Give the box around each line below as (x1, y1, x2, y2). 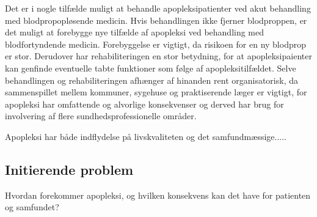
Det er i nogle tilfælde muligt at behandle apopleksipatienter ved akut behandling (5, 2, 311, 14)
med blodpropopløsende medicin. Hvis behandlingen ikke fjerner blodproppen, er (5, 13, 307, 26)
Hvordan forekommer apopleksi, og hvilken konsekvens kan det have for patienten (5, 188, 311, 201)
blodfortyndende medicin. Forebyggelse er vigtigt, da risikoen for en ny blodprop (5, 37, 306, 50)
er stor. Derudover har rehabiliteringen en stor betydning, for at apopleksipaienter (5, 50, 312, 62)
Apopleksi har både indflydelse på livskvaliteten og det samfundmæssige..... (5, 130, 286, 142)
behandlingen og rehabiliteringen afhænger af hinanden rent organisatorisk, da (5, 73, 298, 86)
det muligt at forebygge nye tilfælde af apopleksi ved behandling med (5, 26, 264, 39)
